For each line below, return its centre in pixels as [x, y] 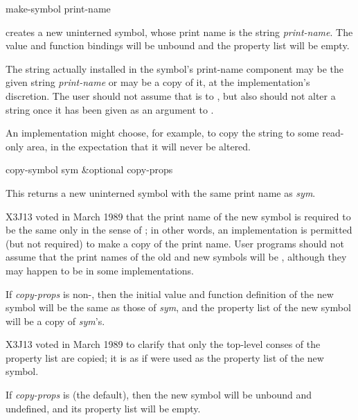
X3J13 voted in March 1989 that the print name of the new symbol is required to [178, 216]
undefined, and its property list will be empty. [103, 408]
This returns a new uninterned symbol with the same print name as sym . [161, 192]
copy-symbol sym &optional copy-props [89, 169]
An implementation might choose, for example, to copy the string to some [162, 133]
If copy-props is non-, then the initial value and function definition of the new [170, 294]
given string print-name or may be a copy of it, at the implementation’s [158, 82]
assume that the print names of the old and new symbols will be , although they [176, 257]
